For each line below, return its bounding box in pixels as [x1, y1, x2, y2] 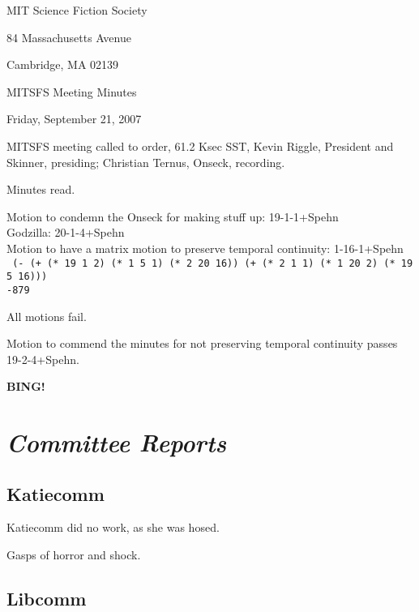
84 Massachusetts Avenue [6, 28, 131, 45]
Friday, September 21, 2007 [6, 110, 142, 127]
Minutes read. [6, 181, 75, 198]
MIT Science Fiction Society [6, 2, 148, 18]
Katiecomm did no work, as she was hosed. [6, 519, 220, 536]
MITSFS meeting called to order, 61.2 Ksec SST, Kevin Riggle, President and [6, 137, 394, 154]
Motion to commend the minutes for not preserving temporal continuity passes [6, 335, 398, 352]
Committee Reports [6, 426, 227, 460]
